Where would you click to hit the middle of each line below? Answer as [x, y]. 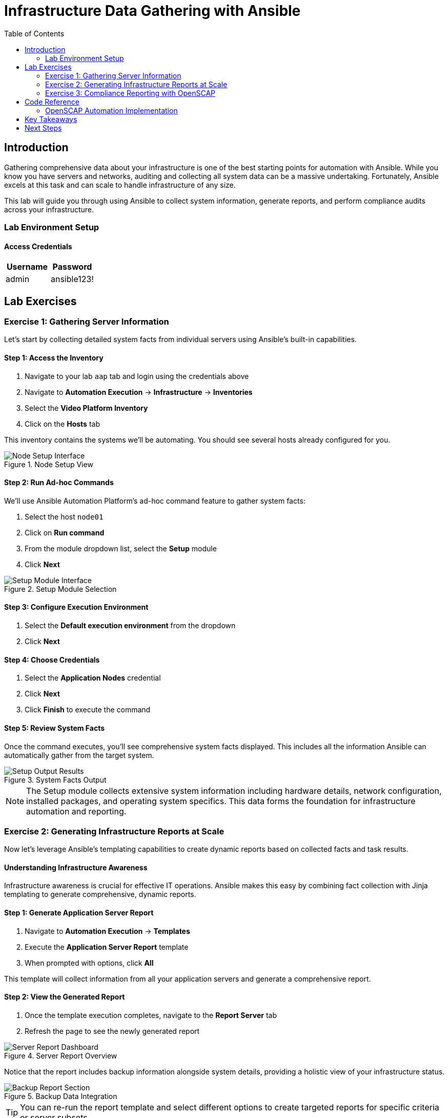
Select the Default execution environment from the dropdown [130, 626]
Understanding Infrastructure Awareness [76, 867]
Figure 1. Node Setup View [49, 464]
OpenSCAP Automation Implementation [111, 110]
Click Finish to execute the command [88, 710]
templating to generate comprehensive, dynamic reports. [100, 894]
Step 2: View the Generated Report [65, 997]
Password [72, 267]
